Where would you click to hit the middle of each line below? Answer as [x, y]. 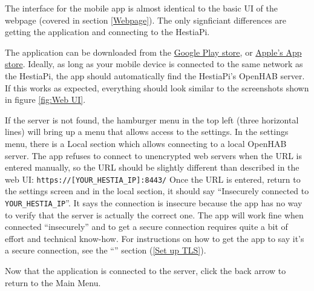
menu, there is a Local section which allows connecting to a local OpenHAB [146, 143]
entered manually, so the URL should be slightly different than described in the [152, 167]
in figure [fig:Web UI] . [45, 100]
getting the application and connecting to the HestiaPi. [107, 32]
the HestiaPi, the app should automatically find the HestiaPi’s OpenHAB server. [155, 75]
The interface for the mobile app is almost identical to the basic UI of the [141, 8]
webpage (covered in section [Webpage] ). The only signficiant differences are [146, 20]
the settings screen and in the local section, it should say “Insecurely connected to [157, 191]
